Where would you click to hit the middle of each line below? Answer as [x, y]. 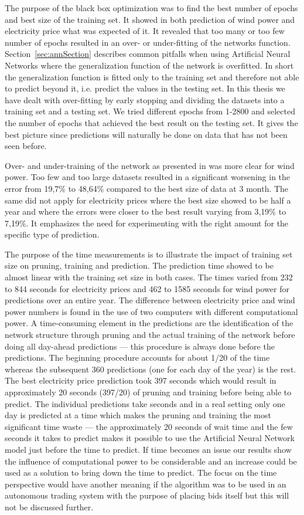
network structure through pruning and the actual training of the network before [150, 335]
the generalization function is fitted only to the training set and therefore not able [152, 77]
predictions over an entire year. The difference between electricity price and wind [150, 300]
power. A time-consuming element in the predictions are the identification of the [149, 323]
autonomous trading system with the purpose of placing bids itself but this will [147, 495]
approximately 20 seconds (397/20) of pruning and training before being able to [148, 392]
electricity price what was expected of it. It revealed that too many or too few [145, 31]
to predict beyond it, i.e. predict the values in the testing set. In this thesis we [145, 88]
